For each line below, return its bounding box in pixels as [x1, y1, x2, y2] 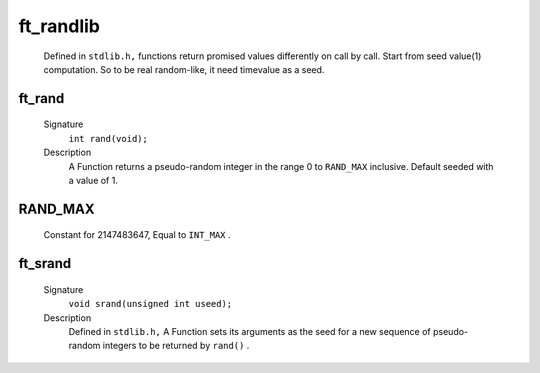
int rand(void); [68, 133, 149, 144]
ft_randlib [18, 15, 100, 37]
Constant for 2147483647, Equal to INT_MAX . [43, 229, 231, 241]
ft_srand [18, 255, 72, 272]
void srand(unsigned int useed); [68, 298, 233, 310]
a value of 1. [68, 174, 119, 186]
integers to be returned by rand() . [102, 340, 250, 352]
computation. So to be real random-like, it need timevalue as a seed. [43, 63, 325, 75]
